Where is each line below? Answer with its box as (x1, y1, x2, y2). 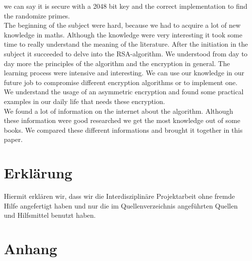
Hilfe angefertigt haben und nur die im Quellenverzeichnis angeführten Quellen (4, 200, 238, 210)
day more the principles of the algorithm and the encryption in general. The (4, 58, 230, 68)
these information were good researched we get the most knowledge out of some (4, 115, 240, 125)
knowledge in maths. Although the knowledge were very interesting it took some (4, 29, 242, 39)
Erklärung (4, 163, 73, 183)
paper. (4, 134, 23, 144)
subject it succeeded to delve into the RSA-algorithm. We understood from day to (4, 48, 248, 58)
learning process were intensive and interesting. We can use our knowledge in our (4, 68, 245, 78)
